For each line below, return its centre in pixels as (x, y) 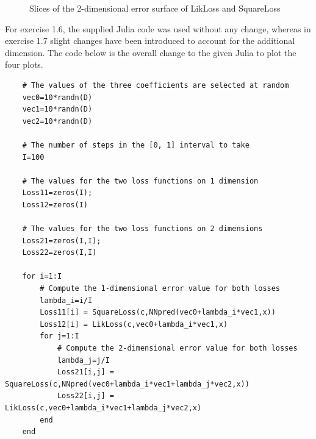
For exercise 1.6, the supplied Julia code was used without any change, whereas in (158, 28)
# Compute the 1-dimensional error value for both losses (160, 289)
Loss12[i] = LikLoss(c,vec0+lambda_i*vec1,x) (134, 324)
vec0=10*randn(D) (57, 97)
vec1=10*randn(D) (57, 109)
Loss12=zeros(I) (55, 205)
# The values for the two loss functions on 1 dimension (140, 181)
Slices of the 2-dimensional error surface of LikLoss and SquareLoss (155, 8)
